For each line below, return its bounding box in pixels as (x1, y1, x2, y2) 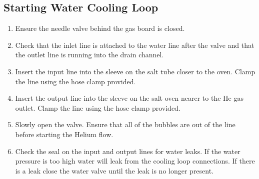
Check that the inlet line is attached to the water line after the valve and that (15, 39, 254, 50)
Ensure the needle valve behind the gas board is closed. (15, 23, 185, 33)
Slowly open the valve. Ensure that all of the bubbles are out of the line (15, 119, 235, 130)
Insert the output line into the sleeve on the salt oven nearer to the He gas (15, 93, 243, 103)
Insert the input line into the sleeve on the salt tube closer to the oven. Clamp (15, 66, 255, 76)
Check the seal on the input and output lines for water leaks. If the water (15, 146, 240, 156)
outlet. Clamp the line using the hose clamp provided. (15, 102, 180, 113)
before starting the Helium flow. (15, 129, 113, 139)
